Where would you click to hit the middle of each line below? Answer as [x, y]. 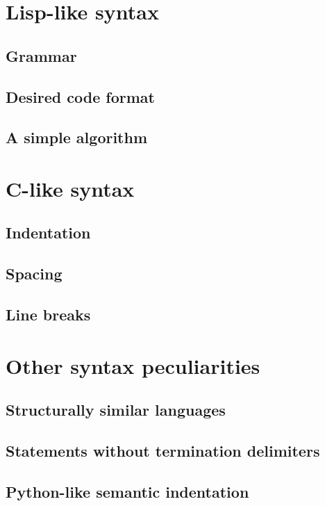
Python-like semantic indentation [127, 491]
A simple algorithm [77, 137]
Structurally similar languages [116, 410]
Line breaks [48, 315]
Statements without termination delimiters [163, 450]
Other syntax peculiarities [133, 365]
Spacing [34, 274]
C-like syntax [70, 188]
